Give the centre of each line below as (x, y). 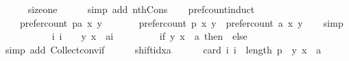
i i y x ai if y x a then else (149, 36)
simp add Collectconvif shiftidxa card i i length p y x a (163, 49)
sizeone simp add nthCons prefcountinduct (141, 9)
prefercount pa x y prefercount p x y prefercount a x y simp (181, 22)
